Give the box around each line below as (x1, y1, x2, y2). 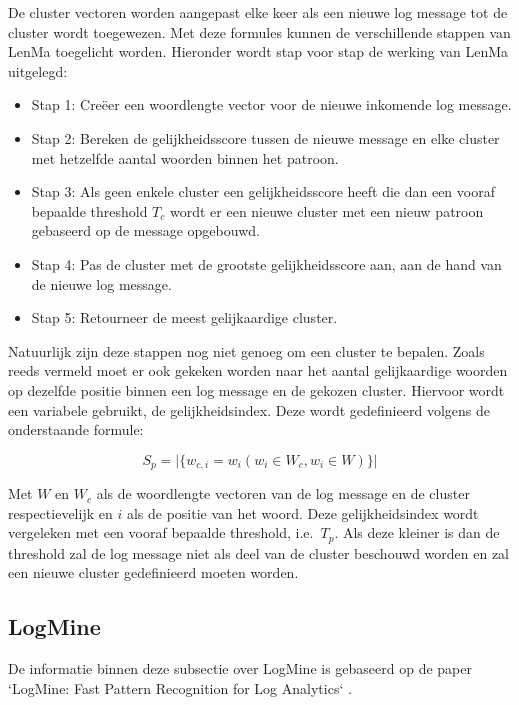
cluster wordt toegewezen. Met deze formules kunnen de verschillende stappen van (8, 21, 511, 42)
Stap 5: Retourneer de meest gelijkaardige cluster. (31, 307, 338, 328)
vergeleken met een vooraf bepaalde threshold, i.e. (8, 522, 314, 543)
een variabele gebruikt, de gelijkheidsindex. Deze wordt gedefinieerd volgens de (8, 399, 490, 420)
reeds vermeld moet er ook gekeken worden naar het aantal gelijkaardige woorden (8, 360, 508, 381)
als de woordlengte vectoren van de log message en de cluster (96, 483, 470, 504)
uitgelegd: (8, 60, 68, 81)
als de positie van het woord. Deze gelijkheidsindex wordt (126, 502, 479, 523)
